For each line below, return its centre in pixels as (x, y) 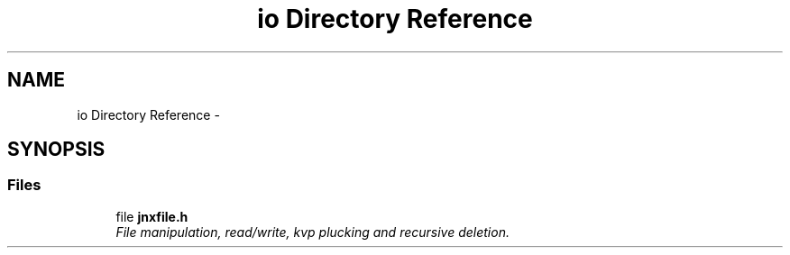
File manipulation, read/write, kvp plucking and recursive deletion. (312, 232)
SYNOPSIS (56, 150)
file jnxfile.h (152, 216)
